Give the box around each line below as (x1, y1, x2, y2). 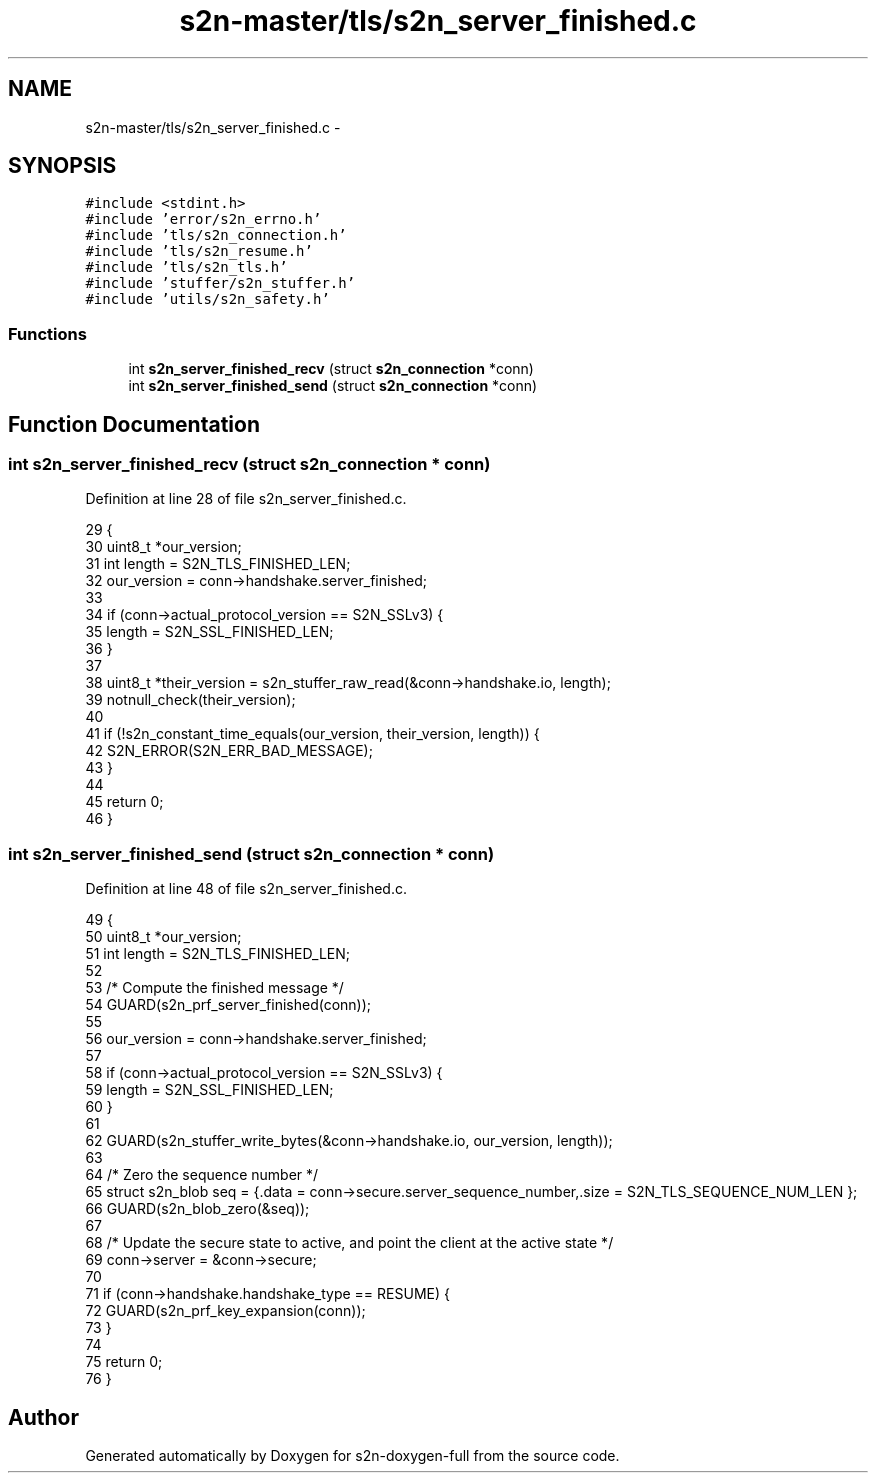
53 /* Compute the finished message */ (85, 979, 344, 997)
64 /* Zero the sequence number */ (85, 1166, 319, 1184)
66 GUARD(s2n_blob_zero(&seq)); (85, 1200, 310, 1218)
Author (8, 1404, 79, 1430)
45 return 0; (85, 793, 164, 811)
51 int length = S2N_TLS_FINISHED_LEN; (85, 945, 351, 963)
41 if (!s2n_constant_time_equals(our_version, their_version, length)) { (85, 725, 540, 743)
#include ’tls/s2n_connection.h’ (85, 227, 347, 244)
